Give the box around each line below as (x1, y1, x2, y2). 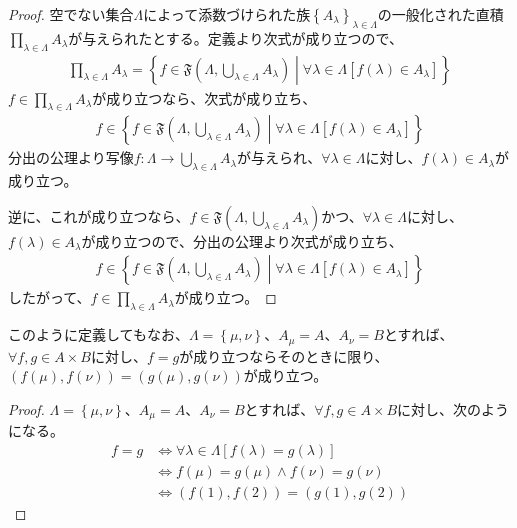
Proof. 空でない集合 (8, 4, 134, 24)
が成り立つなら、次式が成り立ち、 (92, 87, 317, 108)
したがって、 (8, 287, 91, 308)
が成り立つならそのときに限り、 (179, 345, 389, 366)
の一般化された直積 (377, 4, 504, 24)
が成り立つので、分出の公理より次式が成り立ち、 (81, 230, 403, 251)
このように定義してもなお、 (8, 324, 189, 345)
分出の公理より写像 (8, 147, 134, 168)
